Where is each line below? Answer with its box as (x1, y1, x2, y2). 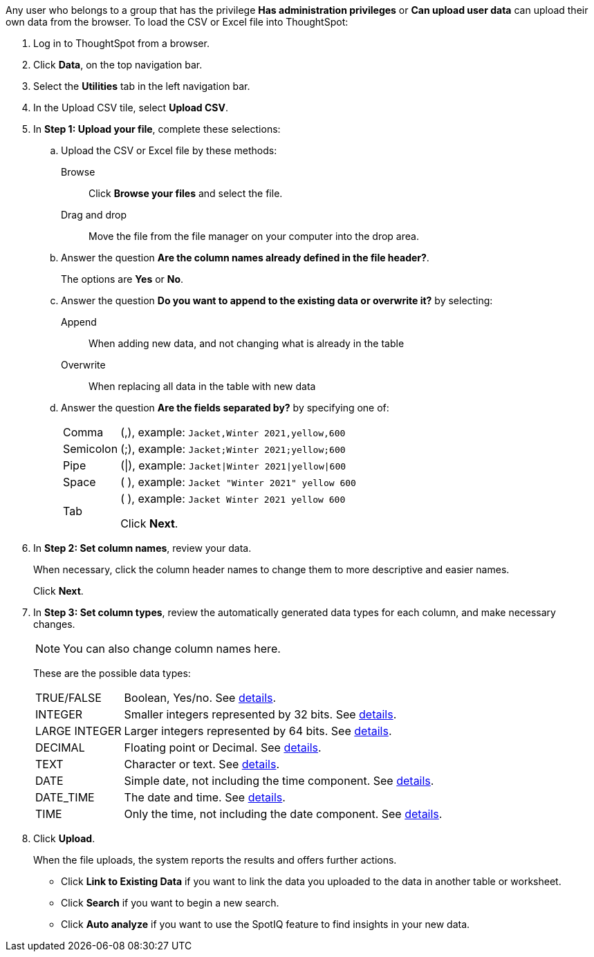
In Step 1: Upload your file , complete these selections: (33, 123, 281, 135)
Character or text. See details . (124, 757, 280, 771)
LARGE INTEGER (35, 724, 122, 738)
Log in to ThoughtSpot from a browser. (33, 37, 210, 49)
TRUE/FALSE (35, 691, 102, 705)
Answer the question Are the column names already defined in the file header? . (61, 252, 429, 263)
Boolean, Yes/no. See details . (124, 691, 277, 705)
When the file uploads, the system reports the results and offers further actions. (33, 854, 397, 866)
